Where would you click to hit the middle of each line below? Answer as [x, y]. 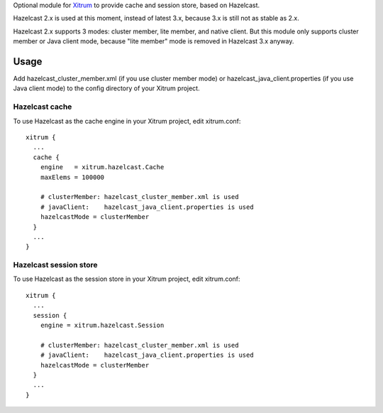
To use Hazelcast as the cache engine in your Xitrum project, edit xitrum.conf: [127, 121]
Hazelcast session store [56, 265]
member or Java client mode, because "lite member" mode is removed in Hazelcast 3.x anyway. [154, 41]
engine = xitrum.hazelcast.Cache [102, 167]
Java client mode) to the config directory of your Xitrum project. [106, 88]
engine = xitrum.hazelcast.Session [102, 325]
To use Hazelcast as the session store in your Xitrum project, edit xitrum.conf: [127, 279]
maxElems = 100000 [72, 177]
